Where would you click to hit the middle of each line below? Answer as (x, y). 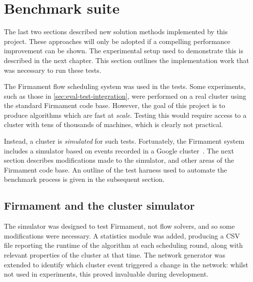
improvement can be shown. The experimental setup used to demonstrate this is (124, 51)
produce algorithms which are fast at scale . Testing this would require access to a (125, 115)
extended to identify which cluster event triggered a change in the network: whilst (126, 264)
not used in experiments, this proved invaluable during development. (106, 274)
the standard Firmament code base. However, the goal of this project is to (115, 105)
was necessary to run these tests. (53, 70)
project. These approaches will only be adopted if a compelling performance (117, 41)
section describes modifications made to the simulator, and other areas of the (119, 160)
